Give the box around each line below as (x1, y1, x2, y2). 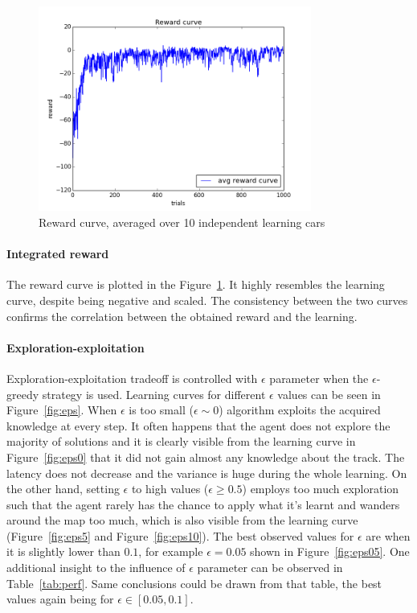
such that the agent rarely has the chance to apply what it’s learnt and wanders (6, 496, 400, 512)
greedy (6, 385, 39, 402)
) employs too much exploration (242, 480, 399, 497)
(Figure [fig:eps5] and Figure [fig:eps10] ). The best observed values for (6, 527, 354, 544)
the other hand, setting (6, 480, 120, 497)
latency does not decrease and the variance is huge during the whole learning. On (6, 464, 407, 481)
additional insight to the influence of (6, 559, 186, 576)
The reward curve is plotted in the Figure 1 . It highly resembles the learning (6, 276, 385, 293)
